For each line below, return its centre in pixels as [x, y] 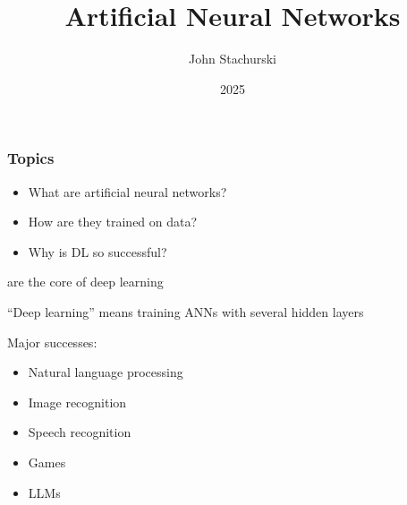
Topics [31, 158]
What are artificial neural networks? [127, 191]
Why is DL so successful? [98, 251]
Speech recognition [80, 432]
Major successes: [52, 342]
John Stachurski [233, 59]
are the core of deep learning [85, 282]
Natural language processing [106, 372]
